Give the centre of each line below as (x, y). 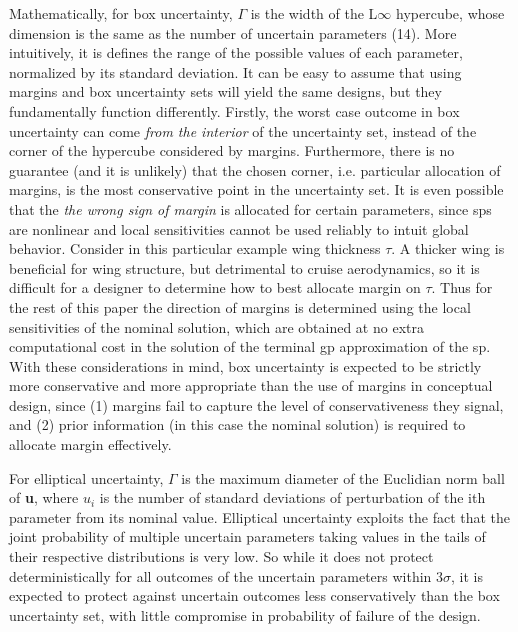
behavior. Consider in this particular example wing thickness (195, 248)
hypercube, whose (450, 13)
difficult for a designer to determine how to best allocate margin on (215, 287)
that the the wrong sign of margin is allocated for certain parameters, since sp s (250, 208)
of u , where (44, 497)
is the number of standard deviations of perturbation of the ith (292, 497)
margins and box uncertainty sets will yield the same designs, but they (225, 91)
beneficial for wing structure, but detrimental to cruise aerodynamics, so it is (244, 267)
